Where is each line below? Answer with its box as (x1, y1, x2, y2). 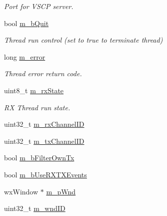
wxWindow (4, 186, 38, 196)
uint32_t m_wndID (4, 203, 65, 213)
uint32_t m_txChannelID (4, 135, 84, 146)
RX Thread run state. (4, 102, 70, 112)
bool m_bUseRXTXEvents (4, 169, 87, 179)
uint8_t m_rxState (4, 85, 64, 95)
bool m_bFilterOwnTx (4, 152, 74, 163)
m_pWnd (46, 186, 76, 196)
